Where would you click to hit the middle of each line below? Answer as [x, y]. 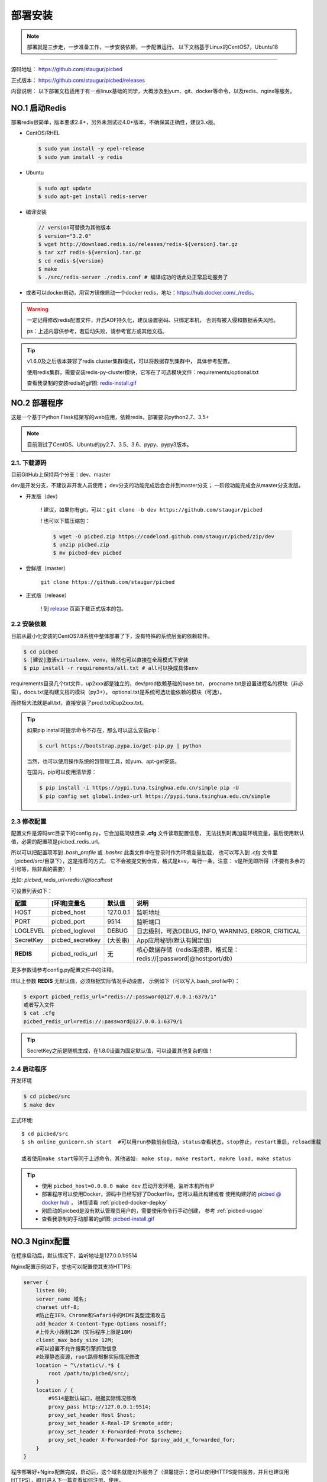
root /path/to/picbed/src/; [89, 1374]
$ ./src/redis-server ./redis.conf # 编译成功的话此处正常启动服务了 [133, 277]
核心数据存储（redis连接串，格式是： [188, 950]
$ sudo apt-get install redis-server [93, 197]
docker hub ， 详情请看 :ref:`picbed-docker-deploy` [105, 1202]
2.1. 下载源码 [29, 462]
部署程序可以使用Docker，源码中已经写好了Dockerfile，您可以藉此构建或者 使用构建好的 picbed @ [161, 1194]
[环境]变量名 [68, 903]
